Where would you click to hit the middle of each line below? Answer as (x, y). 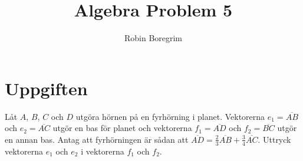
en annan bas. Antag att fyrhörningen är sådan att (97, 139)
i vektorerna (103, 151)
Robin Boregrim (153, 38)
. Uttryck (274, 139)
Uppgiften (46, 88)
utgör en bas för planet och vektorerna (122, 128)
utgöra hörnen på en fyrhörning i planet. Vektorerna (170, 116)
